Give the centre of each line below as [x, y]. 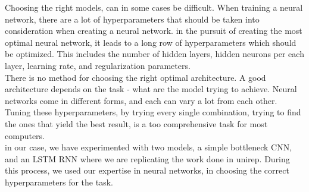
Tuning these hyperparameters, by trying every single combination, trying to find [153, 112]
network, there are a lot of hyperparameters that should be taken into [132, 19]
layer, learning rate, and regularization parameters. [98, 65]
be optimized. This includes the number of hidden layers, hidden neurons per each [154, 54]
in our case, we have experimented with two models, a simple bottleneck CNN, [149, 147]
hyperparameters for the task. [59, 182]
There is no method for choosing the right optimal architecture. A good [135, 77]
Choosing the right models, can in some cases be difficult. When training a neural [154, 7]
